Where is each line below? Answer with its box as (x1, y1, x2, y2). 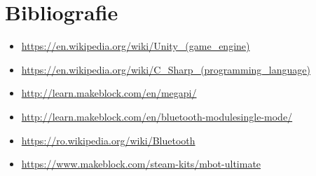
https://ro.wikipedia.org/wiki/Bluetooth (21, 133, 195, 147)
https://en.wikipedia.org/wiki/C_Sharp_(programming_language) (21, 62, 310, 76)
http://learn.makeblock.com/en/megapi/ (21, 86, 197, 100)
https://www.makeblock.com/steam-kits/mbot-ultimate (21, 156, 261, 171)
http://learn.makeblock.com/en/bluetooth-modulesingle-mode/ (21, 109, 293, 123)
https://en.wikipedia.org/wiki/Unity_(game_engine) (21, 39, 250, 53)
